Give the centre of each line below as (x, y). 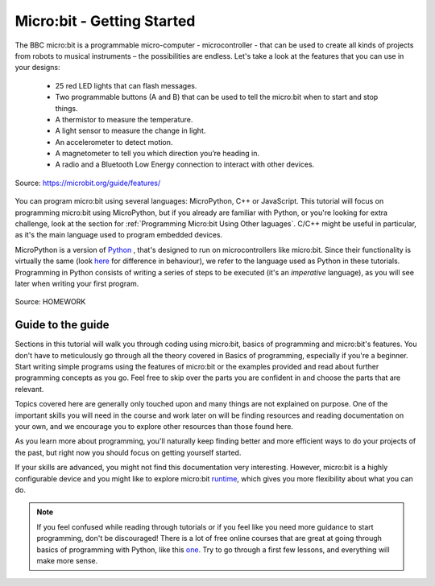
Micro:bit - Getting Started (105, 21)
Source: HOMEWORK (50, 302)
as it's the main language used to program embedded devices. (119, 235)
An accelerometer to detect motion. (114, 142)
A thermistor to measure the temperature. (124, 119)
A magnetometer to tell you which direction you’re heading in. (157, 154)
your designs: (37, 68)
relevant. (29, 389)
